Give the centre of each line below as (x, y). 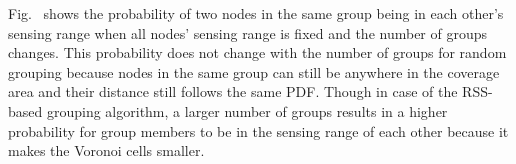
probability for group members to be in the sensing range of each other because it (258, 130)
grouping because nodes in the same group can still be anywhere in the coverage (254, 71)
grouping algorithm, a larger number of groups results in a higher (247, 110)
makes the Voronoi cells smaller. (106, 150)
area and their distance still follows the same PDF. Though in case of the (233, 91)
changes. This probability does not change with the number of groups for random (257, 52)
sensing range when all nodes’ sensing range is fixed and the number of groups (248, 32)
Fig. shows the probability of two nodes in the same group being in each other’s (256, 13)
